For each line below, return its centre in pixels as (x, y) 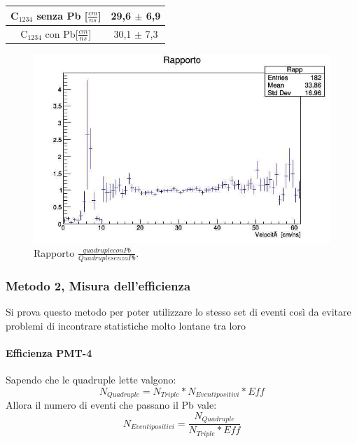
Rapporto (54, 252)
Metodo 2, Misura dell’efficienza (98, 285)
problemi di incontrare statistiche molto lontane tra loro (126, 325)
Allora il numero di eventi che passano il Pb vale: (111, 405)
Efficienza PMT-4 (49, 352)
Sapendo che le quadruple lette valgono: (91, 379)
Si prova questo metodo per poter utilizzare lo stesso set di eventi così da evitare (178, 311)
